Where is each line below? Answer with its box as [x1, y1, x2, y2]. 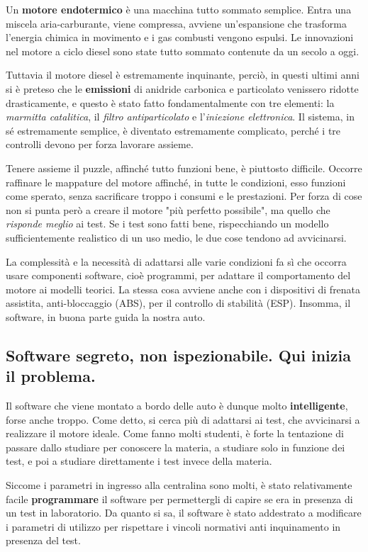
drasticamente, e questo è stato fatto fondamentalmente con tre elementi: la [6, 95, 335, 110]
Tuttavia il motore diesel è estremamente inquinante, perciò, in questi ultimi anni [6, 67, 359, 82]
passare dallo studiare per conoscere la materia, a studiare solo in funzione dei [6, 439, 345, 454]
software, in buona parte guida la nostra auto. [6, 309, 206, 324]
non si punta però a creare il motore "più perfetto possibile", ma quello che [6, 202, 330, 217]
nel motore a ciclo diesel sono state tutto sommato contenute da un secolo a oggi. [6, 43, 359, 58]
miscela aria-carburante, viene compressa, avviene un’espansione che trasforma [6, 16, 347, 30]
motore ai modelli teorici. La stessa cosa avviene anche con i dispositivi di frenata [6, 281, 361, 296]
